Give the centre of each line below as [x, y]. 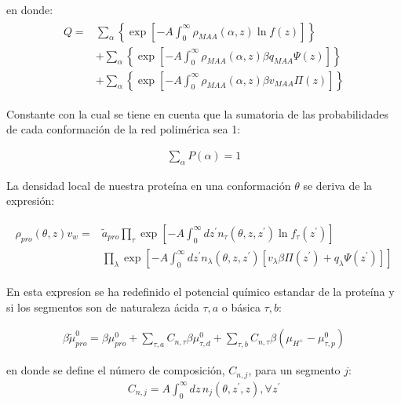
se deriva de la [338, 185]
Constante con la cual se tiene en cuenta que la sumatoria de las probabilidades [197, 113]
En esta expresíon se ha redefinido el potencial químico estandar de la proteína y [200, 292]
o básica [241, 306]
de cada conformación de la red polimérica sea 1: [124, 129]
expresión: [31, 201]
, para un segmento [294, 370]
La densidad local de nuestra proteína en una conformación [149, 185]
